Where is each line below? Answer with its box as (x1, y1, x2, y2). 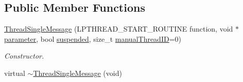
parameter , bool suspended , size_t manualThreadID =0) (4, 33, 182, 44)
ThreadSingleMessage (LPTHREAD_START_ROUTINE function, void (4, 23, 233, 34)
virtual (4, 67, 25, 78)
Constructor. (4, 50, 44, 61)
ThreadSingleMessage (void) (33, 67, 122, 78)
